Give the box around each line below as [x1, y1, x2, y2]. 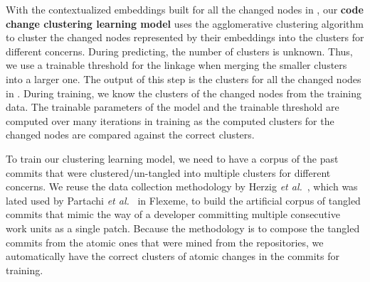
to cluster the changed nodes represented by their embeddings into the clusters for [6, 30, 364, 45]
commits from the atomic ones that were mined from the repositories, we [6, 234, 324, 249]
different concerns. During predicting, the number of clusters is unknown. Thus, [6, 43, 353, 58]
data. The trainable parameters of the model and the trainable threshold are [6, 99, 339, 114]
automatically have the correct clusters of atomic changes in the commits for [6, 249, 340, 264]
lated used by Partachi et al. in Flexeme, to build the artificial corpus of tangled [6, 192, 361, 207]
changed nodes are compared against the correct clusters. [6, 127, 255, 142]
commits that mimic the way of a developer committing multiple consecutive [6, 207, 340, 222]
